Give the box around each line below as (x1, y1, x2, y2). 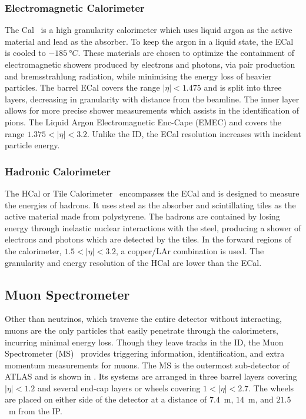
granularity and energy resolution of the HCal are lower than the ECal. (5, 256, 262, 268)
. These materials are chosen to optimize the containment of (78, 46, 294, 59)
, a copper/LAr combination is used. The (116, 244, 264, 257)
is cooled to (5, 46, 46, 59)
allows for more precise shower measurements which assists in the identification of (5, 104, 300, 117)
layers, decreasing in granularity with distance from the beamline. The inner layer (5, 92, 300, 105)
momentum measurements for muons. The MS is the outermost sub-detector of (5, 358, 290, 371)
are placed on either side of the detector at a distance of (5, 393, 207, 405)
